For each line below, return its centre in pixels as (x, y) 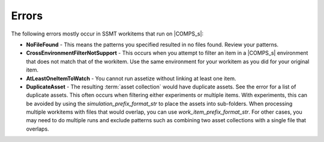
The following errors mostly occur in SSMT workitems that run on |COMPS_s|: (107, 34)
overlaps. (37, 129)
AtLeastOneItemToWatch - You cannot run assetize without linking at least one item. (131, 78)
